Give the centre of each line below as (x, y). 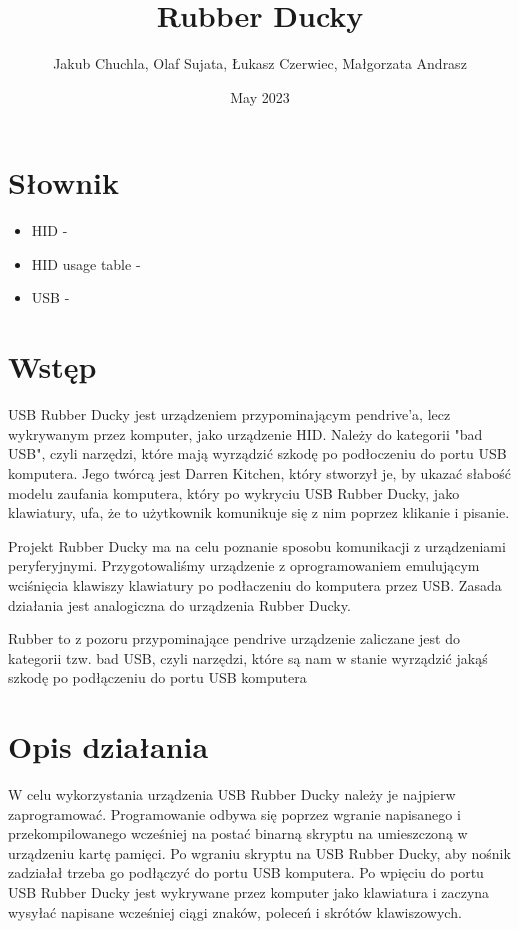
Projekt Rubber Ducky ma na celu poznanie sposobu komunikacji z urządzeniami (257, 545)
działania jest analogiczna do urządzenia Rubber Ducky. (179, 604)
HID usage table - (86, 263)
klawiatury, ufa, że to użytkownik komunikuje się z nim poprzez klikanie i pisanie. (259, 512)
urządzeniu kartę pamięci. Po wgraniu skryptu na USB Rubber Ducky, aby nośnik (259, 852)
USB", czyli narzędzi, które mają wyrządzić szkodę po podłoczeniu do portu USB (257, 453)
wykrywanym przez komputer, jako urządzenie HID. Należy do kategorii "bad (245, 433)
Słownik (64, 182)
